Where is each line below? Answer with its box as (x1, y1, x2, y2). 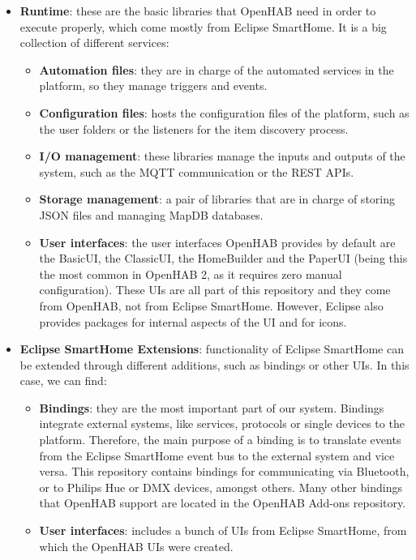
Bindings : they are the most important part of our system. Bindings (39, 399, 384, 416)
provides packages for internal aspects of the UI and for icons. (39, 313, 347, 330)
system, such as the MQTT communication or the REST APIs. (39, 163, 354, 180)
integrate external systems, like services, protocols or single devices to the (39, 415, 405, 432)
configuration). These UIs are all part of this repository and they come (39, 281, 391, 298)
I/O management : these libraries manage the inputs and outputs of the (39, 147, 405, 165)
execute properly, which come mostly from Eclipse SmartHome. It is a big (19, 18, 387, 35)
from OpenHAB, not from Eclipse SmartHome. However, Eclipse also (39, 297, 384, 314)
